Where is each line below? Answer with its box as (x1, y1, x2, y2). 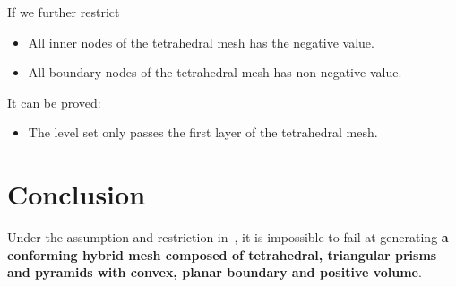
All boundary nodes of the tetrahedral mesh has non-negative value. (28, 63, 402, 82)
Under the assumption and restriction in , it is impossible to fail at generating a (7, 228, 449, 247)
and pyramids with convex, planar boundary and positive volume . (7, 263, 422, 282)
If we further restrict (7, 3, 120, 21)
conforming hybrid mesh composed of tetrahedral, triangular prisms (7, 245, 437, 264)
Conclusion (7, 176, 146, 213)
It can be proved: (7, 92, 101, 111)
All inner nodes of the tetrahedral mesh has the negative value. (28, 32, 374, 51)
